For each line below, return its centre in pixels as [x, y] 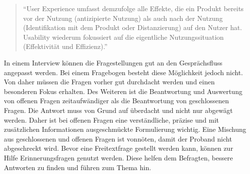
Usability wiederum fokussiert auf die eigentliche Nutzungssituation [123, 37]
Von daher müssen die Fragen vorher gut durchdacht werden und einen [109, 82]
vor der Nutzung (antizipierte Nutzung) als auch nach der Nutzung [123, 18]
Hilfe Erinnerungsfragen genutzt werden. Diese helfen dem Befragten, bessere [118, 157]
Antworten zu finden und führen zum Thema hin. [78, 167]
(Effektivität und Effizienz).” [65, 46]
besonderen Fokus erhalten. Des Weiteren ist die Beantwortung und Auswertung [123, 91]
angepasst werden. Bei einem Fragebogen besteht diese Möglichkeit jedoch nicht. [124, 72]
